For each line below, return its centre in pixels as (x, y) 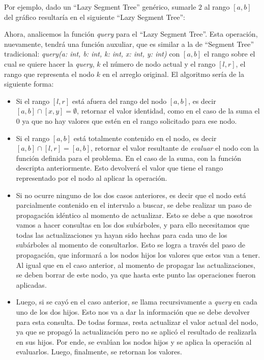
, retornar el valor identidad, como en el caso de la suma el (168, 111)
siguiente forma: (29, 84)
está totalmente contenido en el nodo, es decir (145, 138)
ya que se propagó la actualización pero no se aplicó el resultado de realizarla (136, 332)
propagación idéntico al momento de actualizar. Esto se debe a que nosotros (134, 215)
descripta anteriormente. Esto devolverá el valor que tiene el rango (120, 168)
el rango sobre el (230, 54)
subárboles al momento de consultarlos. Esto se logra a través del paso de (130, 245)
